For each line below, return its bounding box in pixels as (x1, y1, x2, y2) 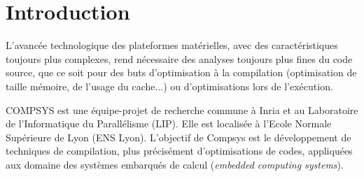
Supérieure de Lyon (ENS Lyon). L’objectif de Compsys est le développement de (6, 129, 351, 144)
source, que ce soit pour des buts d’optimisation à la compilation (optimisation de (6, 65, 357, 80)
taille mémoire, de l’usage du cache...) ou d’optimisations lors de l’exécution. (6, 78, 333, 93)
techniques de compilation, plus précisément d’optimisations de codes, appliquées (6, 143, 353, 158)
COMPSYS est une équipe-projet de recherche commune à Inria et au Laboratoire (6, 102, 358, 117)
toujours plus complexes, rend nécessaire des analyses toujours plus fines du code (6, 51, 353, 66)
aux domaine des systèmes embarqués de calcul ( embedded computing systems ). (6, 157, 344, 171)
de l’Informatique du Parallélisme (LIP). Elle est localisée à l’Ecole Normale (6, 116, 332, 131)
